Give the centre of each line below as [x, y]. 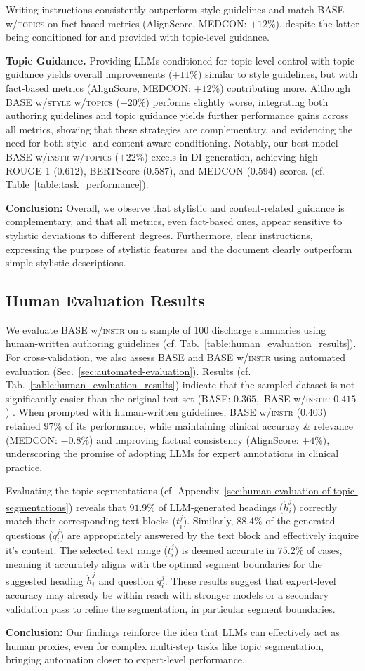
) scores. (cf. [299, 170]
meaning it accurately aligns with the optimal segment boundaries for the [164, 563]
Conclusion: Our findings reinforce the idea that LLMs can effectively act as [173, 632]
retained [23, 426]
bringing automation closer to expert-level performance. [125, 659]
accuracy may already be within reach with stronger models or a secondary [167, 595]
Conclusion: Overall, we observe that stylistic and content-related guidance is [175, 207]
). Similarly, [208, 521]
